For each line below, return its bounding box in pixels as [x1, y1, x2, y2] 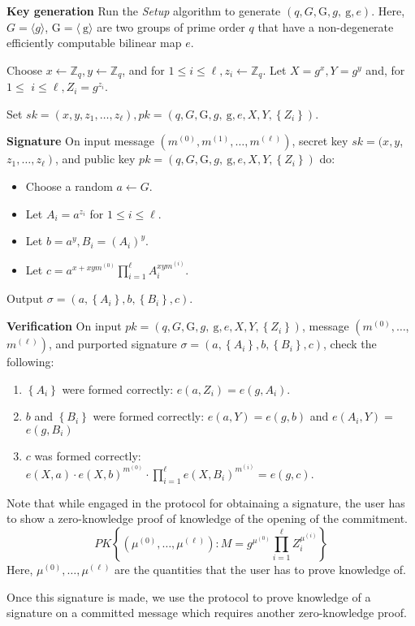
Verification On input [6, 317, 122, 335]
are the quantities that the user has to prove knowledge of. [115, 560, 406, 577]
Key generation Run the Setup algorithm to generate [6, 2, 281, 19]
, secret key [292, 132, 348, 149]
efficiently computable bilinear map [6, 34, 182, 51]
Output [6, 290, 44, 307]
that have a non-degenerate [257, 18, 394, 35]
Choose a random [25, 178, 113, 195]
